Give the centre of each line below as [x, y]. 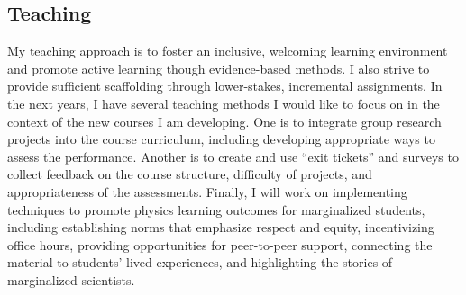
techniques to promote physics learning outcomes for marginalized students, [216, 209]
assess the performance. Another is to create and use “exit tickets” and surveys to [233, 156]
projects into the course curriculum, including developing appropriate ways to [221, 139]
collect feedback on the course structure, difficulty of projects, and [190, 174]
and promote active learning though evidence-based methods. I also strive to [219, 68]
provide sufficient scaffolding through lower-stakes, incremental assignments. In [225, 86]
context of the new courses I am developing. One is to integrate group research [224, 121]
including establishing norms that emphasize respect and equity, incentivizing [221, 227]
